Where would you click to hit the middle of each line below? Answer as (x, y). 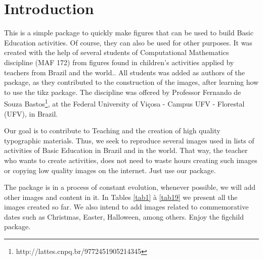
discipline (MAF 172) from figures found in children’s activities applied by (119, 62)
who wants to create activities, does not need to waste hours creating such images (131, 160)
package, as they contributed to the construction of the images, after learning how (131, 82)
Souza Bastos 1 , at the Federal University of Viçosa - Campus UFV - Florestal (124, 103)
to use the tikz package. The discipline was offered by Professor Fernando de (123, 92)
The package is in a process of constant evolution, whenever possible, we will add (130, 187)
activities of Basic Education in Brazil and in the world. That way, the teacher (126, 150)
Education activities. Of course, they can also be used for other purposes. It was (128, 42)
